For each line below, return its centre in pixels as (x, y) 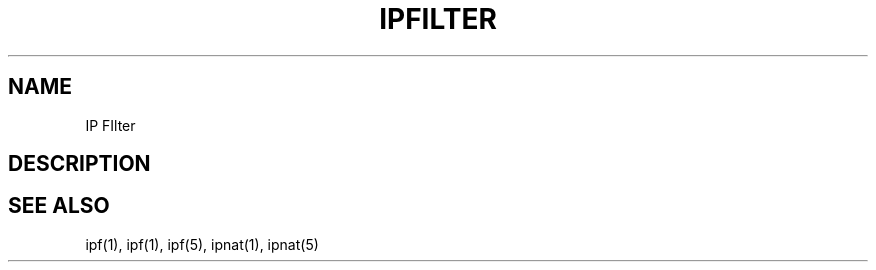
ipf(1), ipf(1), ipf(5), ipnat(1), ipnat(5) (202, 244)
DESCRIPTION (79, 164)
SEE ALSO (59, 206)
